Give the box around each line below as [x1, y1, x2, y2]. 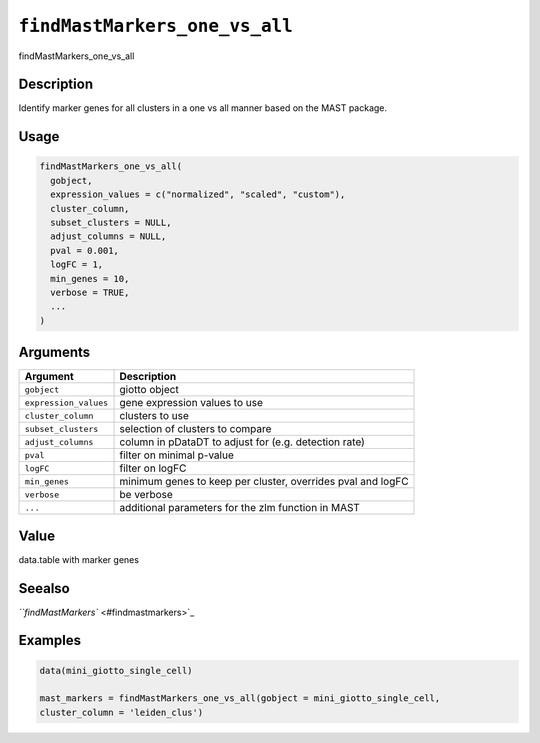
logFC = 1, [50, 259, 104, 270]
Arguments [18, 344, 91, 361]
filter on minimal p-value [119, 448, 234, 462]
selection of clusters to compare [119, 422, 272, 436]
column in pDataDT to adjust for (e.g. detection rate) [119, 435, 365, 449]
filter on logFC [119, 461, 187, 475]
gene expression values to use [119, 396, 264, 410]
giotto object [119, 383, 179, 397]
